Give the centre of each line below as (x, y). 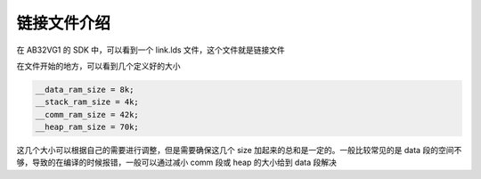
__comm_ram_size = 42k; (87, 114)
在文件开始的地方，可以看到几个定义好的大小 (98, 66)
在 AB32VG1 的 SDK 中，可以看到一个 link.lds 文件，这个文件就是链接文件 (151, 50)
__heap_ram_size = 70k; (87, 127)
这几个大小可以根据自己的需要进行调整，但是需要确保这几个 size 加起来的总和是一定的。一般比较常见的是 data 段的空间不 (239, 151)
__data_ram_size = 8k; (85, 89)
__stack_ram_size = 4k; (87, 102)
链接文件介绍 (64, 23)
